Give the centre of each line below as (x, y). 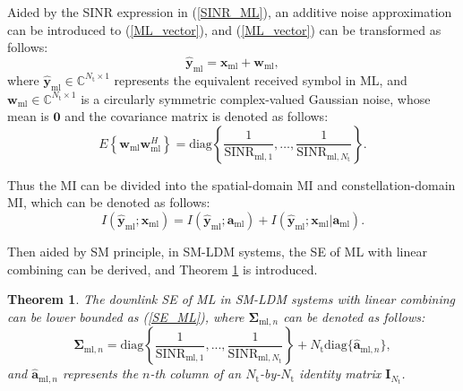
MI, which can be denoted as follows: (109, 202)
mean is (28, 116)
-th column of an (196, 374)
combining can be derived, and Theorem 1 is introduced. (163, 269)
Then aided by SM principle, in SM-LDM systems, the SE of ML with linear (217, 251)
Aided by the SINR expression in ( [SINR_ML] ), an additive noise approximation (230, 12)
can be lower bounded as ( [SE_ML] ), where (126, 316)
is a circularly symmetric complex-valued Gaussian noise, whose (256, 98)
